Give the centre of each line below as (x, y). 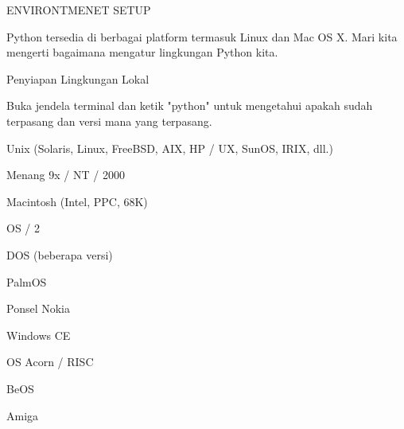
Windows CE (39, 335)
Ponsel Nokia (38, 308)
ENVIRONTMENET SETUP (79, 10)
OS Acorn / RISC (50, 362)
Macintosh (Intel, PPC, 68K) (77, 201)
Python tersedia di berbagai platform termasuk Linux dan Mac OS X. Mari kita (202, 36)
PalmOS (27, 281)
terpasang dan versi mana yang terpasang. (109, 121)
